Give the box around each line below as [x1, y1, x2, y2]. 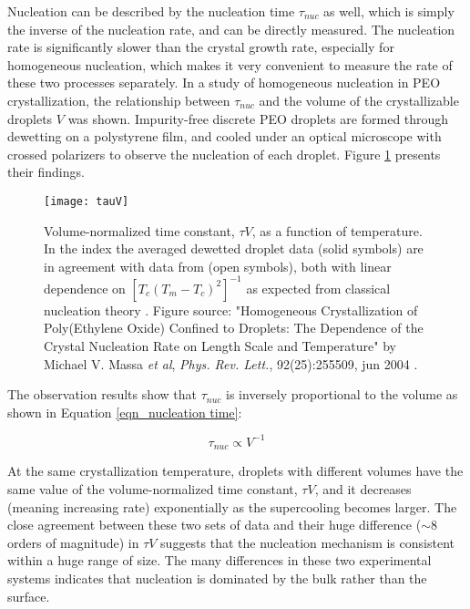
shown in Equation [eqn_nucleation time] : [7, 402, 242, 421]
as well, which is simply [323, 2, 455, 20]
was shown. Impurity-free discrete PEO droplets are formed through [67, 108, 449, 128]
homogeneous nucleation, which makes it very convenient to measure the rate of [7, 55, 453, 74]
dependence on [44, 278, 126, 297]
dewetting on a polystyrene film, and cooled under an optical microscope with [7, 127, 442, 146]
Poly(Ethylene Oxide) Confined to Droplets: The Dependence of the [44, 318, 424, 337]
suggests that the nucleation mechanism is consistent [160, 532, 455, 552]
